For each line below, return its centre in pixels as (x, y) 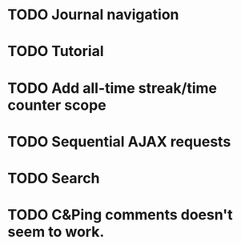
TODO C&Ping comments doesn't (120, 215)
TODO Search (54, 178)
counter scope (57, 105)
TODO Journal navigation (93, 15)
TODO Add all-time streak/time (112, 88)
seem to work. (56, 232)
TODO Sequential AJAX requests (119, 141)
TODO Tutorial (56, 52)
